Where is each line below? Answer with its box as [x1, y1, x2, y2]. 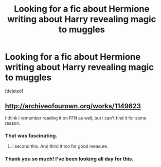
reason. [5, 120, 20, 126]
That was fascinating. [5, 132, 57, 139]
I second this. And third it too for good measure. [12, 143, 108, 149]
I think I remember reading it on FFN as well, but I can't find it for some [5, 115, 147, 121]
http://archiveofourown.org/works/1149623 [5, 102, 141, 110]
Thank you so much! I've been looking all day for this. [5, 155, 134, 162]
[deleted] [5, 88, 23, 94]
